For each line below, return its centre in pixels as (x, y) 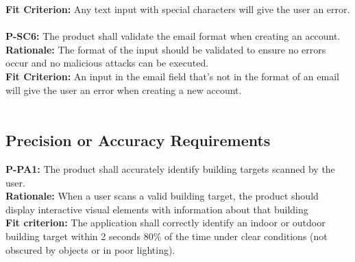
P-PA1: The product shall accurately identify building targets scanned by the (170, 168)
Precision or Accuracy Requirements (138, 140)
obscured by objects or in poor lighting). (90, 249)
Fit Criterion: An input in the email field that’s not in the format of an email (172, 76)
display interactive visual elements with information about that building (157, 209)
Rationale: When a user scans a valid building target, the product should (162, 196)
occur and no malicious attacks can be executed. (107, 63)
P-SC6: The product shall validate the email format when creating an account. (173, 36)
